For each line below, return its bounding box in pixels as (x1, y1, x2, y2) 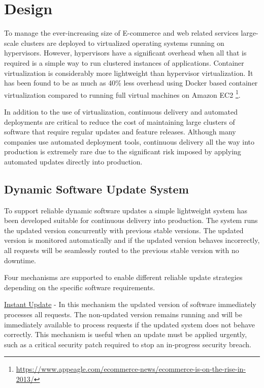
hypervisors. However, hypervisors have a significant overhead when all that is (4, 47, 247, 58)
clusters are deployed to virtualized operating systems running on (21, 37, 224, 48)
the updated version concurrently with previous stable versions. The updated (4, 225, 244, 235)
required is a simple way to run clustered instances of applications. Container (4, 57, 244, 68)
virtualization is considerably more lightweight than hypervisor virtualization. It (4, 67, 253, 78)
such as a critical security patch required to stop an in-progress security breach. (4, 339, 251, 349)
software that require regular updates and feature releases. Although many (4, 126, 236, 137)
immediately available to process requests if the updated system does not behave (4, 319, 255, 329)
